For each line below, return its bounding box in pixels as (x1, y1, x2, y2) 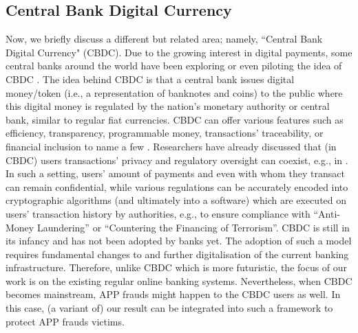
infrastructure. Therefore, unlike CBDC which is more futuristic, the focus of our (6, 260, 348, 275)
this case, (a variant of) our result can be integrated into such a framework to (6, 301, 333, 315)
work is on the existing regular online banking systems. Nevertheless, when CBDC (6, 273, 352, 288)
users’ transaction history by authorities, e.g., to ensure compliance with (6, 206, 310, 220)
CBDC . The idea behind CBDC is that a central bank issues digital (6, 71, 295, 86)
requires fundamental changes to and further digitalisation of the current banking (6, 246, 349, 261)
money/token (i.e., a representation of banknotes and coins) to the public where (6, 85, 343, 100)
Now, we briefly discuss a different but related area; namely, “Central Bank (6, 32, 323, 46)
